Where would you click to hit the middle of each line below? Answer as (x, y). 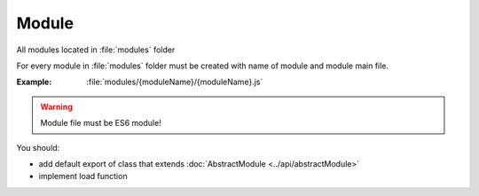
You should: (38, 147)
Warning (56, 106)
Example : (34, 82)
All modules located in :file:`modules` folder (96, 50)
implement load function (83, 176)
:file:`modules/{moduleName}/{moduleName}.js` (175, 82)
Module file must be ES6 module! (101, 123)
